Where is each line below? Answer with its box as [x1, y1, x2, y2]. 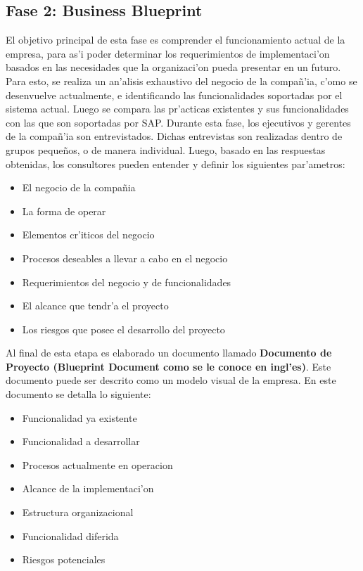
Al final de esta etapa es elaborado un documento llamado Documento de [6, 345, 332, 360]
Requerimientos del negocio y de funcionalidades [22, 274, 231, 289]
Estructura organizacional [22, 505, 134, 520]
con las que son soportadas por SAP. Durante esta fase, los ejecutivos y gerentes [6, 115, 351, 129]
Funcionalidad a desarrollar [22, 434, 140, 449]
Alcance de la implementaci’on [22, 481, 154, 496]
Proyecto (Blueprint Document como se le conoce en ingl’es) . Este [6, 359, 331, 373]
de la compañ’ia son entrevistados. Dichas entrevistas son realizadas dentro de [6, 129, 343, 143]
